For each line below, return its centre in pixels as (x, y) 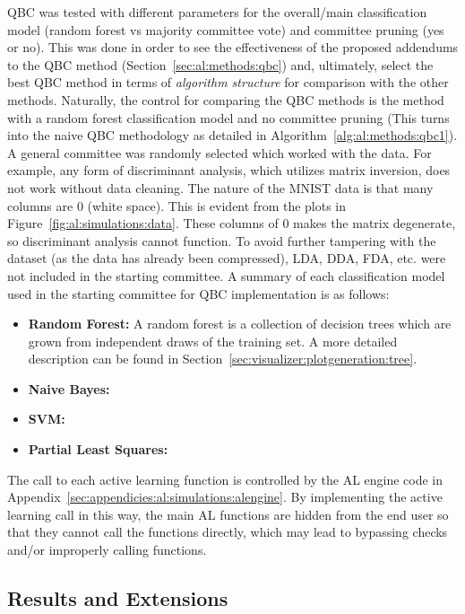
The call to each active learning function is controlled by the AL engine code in (225, 479)
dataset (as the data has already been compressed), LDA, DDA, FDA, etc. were (227, 258)
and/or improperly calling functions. (107, 550)
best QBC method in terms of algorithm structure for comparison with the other (228, 82)
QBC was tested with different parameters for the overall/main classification (217, 12)
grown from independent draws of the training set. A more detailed (213, 341)
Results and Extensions (118, 598)
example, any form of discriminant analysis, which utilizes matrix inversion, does (229, 170)
